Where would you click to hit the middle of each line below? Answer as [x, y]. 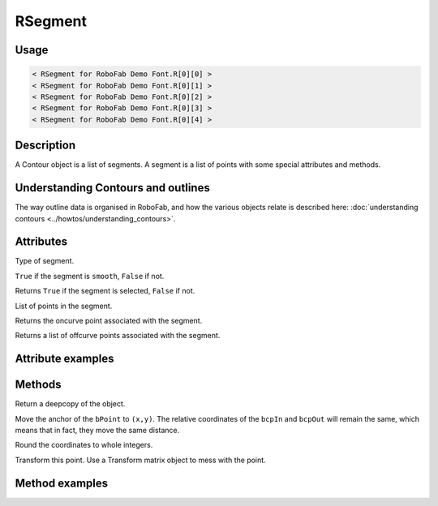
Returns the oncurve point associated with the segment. [109, 320]
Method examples [62, 483]
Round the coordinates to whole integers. [84, 445]
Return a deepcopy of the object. [70, 404]
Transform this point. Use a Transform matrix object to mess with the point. [141, 460]
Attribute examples [64, 359]
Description [45, 146]
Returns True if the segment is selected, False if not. [105, 291]
